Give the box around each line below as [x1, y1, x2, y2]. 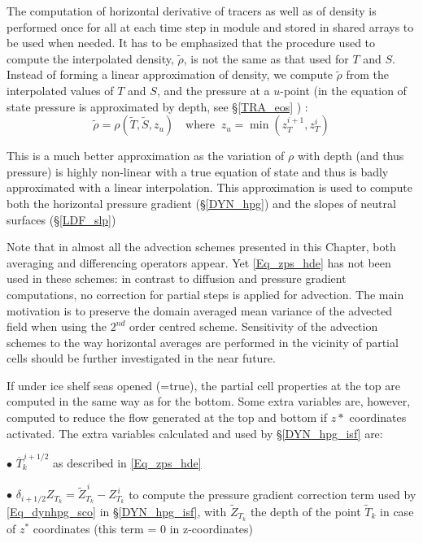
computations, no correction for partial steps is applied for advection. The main [7, 285, 404, 302]
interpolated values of [7, 81, 114, 98]
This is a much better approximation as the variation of [7, 147, 285, 164]
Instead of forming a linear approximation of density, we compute [7, 66, 333, 83]
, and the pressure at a [156, 81, 270, 98]
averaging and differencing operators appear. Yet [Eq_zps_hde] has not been [7, 254, 391, 271]
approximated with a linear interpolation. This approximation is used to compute [7, 179, 412, 196]
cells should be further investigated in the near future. [7, 350, 276, 367]
